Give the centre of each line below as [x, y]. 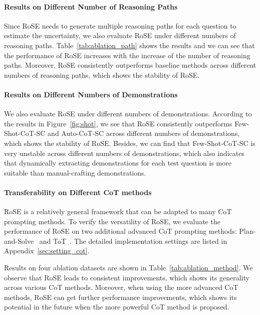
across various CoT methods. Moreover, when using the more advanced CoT [121, 287]
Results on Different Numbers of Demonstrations [91, 94]
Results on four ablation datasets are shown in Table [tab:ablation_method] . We [128, 268]
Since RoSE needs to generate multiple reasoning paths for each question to [120, 25]
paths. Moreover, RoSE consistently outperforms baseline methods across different [130, 65]
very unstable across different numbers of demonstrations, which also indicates [124, 153]
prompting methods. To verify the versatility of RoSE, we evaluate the [112, 221]
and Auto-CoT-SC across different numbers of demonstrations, [144, 133]
